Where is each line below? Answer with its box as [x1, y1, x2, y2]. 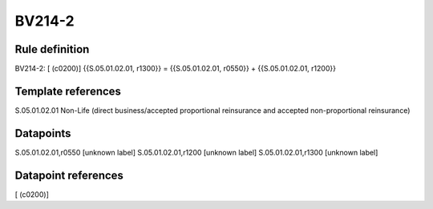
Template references [14, 84, 122, 98]
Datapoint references [14, 168, 124, 182]
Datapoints [14, 127, 71, 140]
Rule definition [14, 42, 90, 56]
